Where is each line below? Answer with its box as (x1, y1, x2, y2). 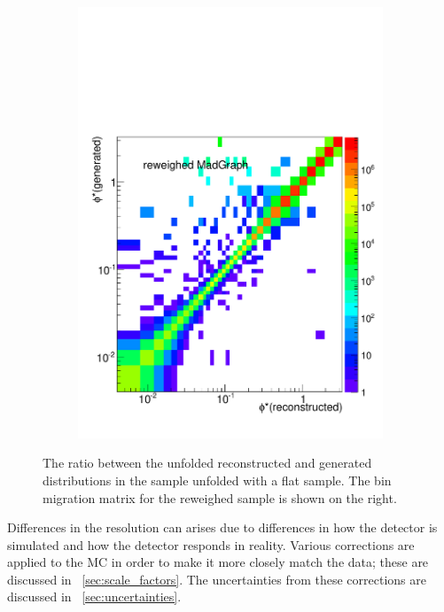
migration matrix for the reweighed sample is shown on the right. (43, 488, 397, 507)
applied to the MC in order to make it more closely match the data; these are (7, 553, 429, 571)
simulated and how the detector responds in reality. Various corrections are (7, 535, 415, 554)
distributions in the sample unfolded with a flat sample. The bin (43, 470, 392, 489)
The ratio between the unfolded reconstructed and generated (43, 453, 372, 472)
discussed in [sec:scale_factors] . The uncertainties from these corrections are (7, 569, 426, 588)
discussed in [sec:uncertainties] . (7, 587, 182, 606)
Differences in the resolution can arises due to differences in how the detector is (7, 518, 438, 537)
